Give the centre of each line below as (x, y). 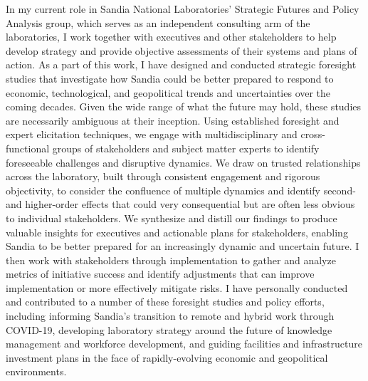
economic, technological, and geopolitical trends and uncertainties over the (168, 92)
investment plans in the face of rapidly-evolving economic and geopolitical (167, 357)
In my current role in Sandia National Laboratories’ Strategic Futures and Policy (183, 9)
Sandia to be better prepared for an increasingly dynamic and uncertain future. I (183, 246)
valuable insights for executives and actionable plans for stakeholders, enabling (177, 232)
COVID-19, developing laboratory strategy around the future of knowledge (169, 329)
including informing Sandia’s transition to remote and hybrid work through (170, 316)
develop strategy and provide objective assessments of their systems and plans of (182, 50)
